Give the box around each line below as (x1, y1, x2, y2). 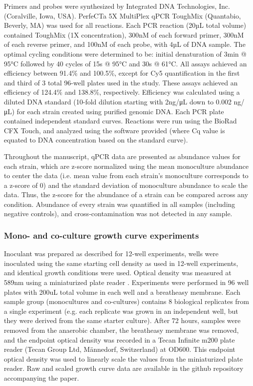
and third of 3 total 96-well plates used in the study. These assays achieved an (4, 77, 238, 87)
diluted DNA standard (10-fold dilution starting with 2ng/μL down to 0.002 (4, 96, 232, 106)
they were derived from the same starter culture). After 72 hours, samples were (4, 315, 241, 325)
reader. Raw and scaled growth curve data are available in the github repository (4, 363, 244, 373)
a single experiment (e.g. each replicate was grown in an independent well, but (4, 305, 238, 316)
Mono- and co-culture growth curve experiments (4, 229, 199, 241)
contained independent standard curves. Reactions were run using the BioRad (4, 116, 237, 126)
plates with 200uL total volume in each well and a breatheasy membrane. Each (4, 286, 240, 297)
